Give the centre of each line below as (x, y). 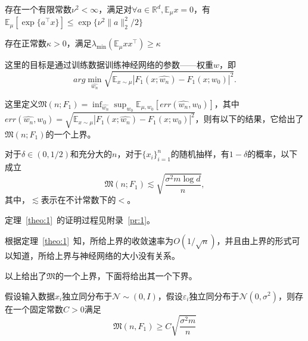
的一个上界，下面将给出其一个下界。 (126, 275)
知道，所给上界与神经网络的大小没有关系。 (96, 256)
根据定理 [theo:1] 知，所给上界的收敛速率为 (89, 241)
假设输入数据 (30, 295)
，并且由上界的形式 (254, 241)
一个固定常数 (38, 309)
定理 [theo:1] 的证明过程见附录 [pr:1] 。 (80, 219)
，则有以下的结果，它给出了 (249, 119)
